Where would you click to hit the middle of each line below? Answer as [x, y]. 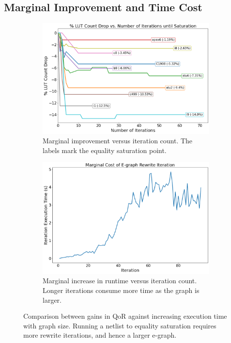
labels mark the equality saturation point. [105, 150]
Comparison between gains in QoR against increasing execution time [125, 316]
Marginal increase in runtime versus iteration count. [120, 281]
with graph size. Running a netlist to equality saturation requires [120, 325]
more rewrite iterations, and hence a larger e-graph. [100, 335]
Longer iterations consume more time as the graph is [121, 290]
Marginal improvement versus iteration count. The [118, 141]
